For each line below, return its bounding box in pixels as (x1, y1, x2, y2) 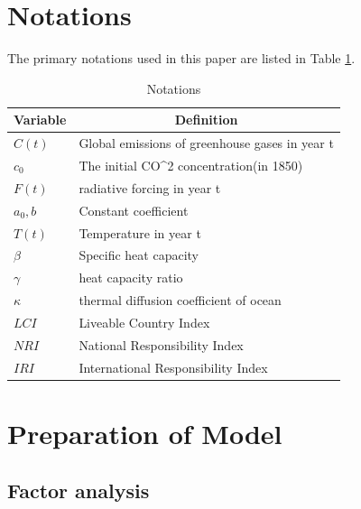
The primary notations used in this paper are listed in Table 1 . (7, 49, 356, 68)
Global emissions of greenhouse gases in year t (79, 134, 334, 153)
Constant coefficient (79, 200, 189, 219)
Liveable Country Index (79, 312, 210, 331)
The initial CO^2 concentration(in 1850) (79, 156, 303, 174)
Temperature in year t (79, 223, 201, 242)
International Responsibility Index (79, 357, 268, 376)
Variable (14, 110, 67, 129)
